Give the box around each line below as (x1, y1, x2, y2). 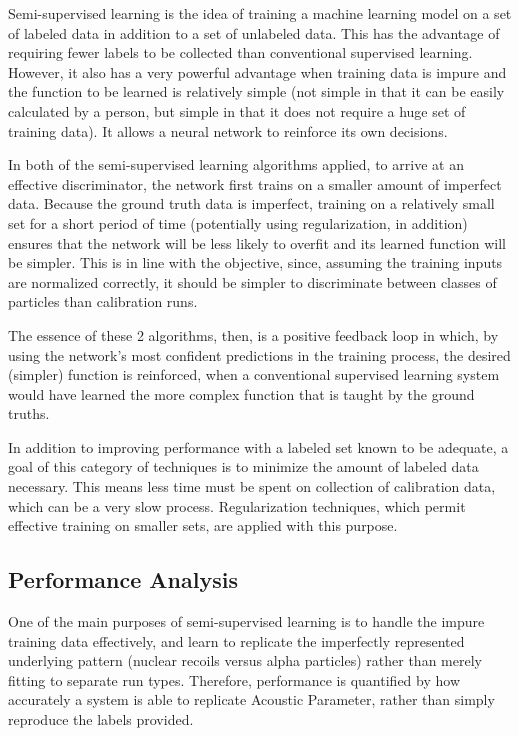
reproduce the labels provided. (8, 709, 194, 730)
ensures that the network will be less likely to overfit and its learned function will (8, 232, 506, 253)
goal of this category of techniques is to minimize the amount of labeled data (8, 456, 479, 477)
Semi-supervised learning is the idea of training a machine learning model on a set (8, 3, 512, 23)
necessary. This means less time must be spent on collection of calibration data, (8, 476, 496, 497)
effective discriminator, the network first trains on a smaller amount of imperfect (8, 173, 502, 194)
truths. (8, 403, 50, 424)
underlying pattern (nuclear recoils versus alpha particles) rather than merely (8, 650, 482, 671)
